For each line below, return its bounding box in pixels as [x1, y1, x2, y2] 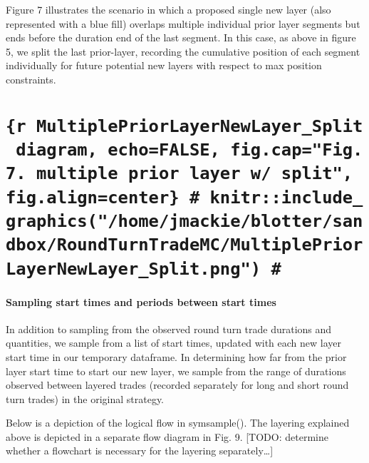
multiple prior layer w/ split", [36, 163, 353, 184]
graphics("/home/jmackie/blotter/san [6, 211, 363, 231]
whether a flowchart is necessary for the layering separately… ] [6, 443, 274, 458]
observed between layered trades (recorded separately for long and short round [6, 377, 349, 392]
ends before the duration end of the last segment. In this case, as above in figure [6, 30, 356, 45]
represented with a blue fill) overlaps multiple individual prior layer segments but [6, 16, 360, 31]
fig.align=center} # [6, 187, 200, 208]
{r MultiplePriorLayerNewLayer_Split [6, 116, 363, 136]
